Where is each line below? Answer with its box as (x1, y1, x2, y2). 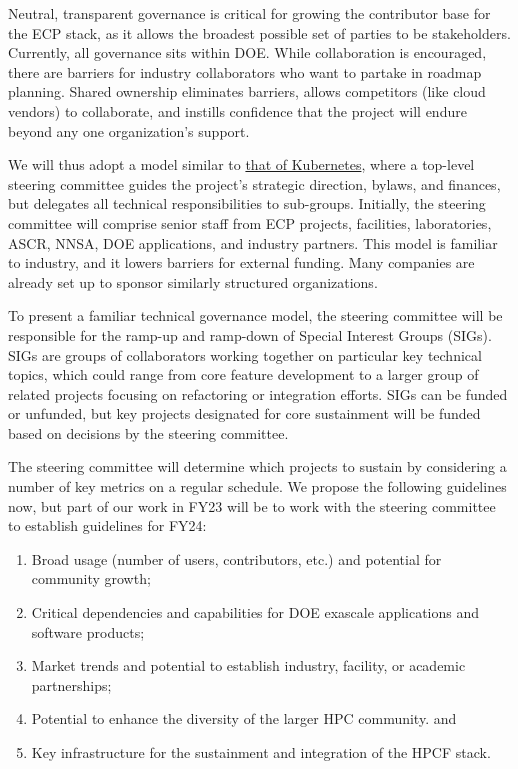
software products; (31, 621, 145, 642)
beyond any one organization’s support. (8, 120, 250, 141)
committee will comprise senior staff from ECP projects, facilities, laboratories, (8, 212, 492, 233)
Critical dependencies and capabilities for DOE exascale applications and (31, 602, 480, 623)
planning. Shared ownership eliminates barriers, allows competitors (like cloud (8, 81, 486, 102)
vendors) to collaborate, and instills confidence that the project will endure (8, 100, 467, 121)
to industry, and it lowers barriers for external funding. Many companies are (8, 252, 475, 273)
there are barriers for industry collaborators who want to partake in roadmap (8, 61, 482, 82)
